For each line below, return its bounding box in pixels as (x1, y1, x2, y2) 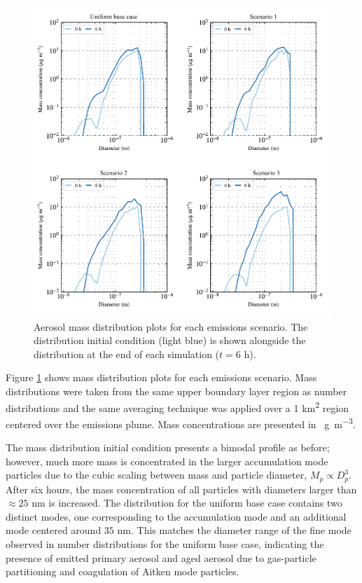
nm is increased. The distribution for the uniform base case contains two (32, 495, 342, 510)
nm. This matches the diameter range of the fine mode (117, 523, 351, 537)
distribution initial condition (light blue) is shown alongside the (34, 333, 306, 348)
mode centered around (6, 523, 102, 537)
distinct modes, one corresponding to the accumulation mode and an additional (6, 509, 347, 523)
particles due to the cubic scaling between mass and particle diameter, (6, 467, 307, 482)
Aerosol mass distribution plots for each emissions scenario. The (34, 319, 308, 334)
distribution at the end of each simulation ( (34, 346, 220, 361)
